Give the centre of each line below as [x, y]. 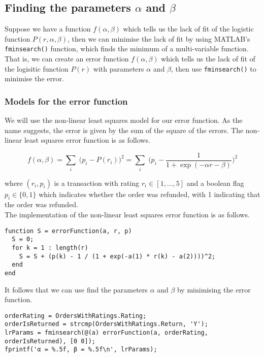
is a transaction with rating [97, 183]
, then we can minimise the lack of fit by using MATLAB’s [159, 38]
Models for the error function [66, 101]
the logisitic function [37, 68]
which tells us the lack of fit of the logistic [188, 29]
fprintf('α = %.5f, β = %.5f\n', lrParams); [81, 350]
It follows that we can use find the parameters [76, 289]
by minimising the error [214, 289]
